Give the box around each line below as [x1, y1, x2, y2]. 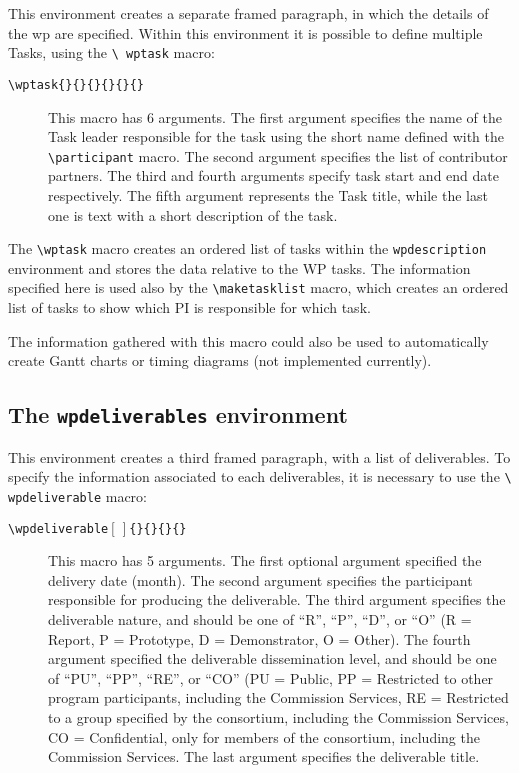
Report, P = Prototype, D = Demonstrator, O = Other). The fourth [48, 628, 471, 649]
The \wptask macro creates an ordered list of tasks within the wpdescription [8, 238, 487, 259]
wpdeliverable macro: [8, 485, 147, 506]
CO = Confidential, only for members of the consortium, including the [48, 726, 480, 747]
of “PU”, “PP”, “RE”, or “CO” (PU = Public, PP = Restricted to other [48, 667, 494, 688]
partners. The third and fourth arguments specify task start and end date [48, 165, 499, 186]
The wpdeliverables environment [8, 399, 348, 430]
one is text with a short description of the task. [48, 204, 338, 225]
